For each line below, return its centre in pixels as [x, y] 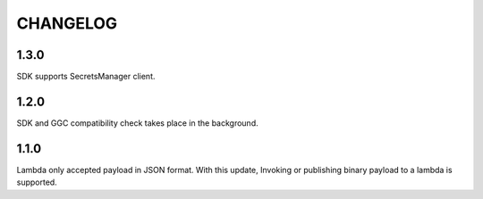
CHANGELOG [67, 23]
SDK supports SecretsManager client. [86, 77]
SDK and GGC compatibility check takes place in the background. [137, 123]
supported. [37, 182]
